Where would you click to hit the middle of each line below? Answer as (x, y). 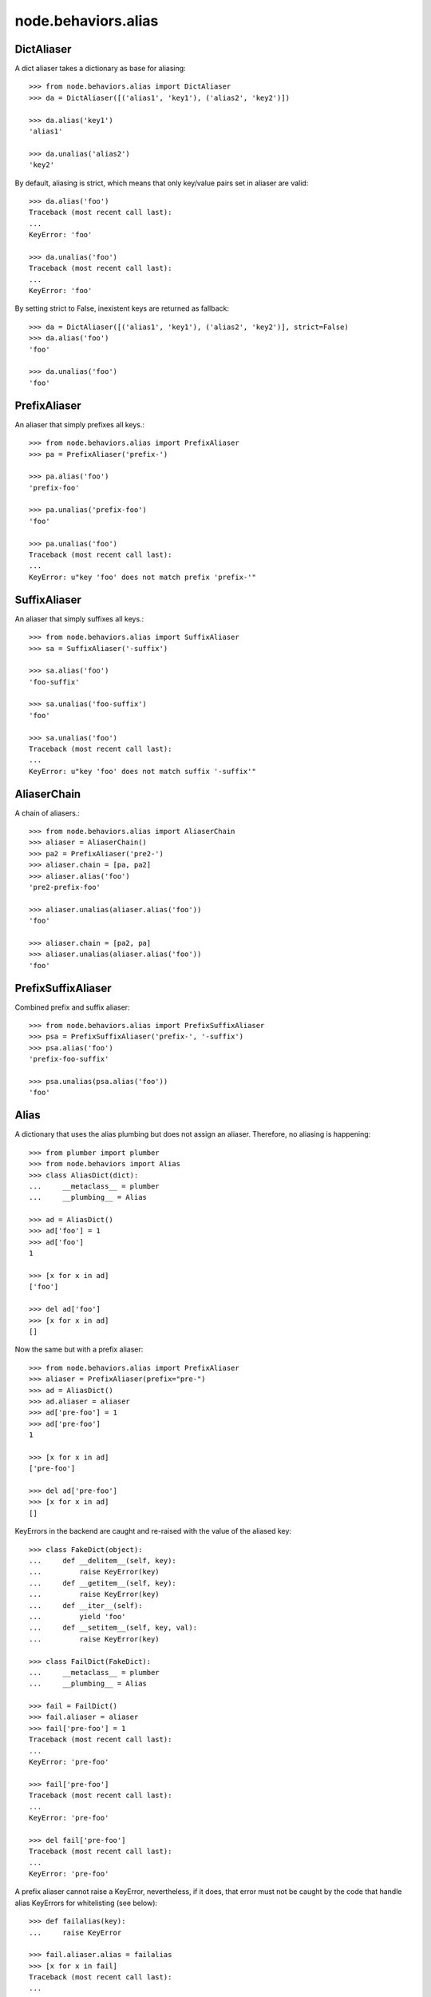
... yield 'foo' (77, 1616)
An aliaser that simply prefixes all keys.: (80, 424)
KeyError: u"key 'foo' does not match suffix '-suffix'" (143, 771)
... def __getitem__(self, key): (103, 1583)
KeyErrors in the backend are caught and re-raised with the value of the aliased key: (153, 1531)
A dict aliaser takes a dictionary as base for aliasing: (101, 69)
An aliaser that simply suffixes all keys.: (79, 618)
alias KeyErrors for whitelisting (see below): (86, 1903)
